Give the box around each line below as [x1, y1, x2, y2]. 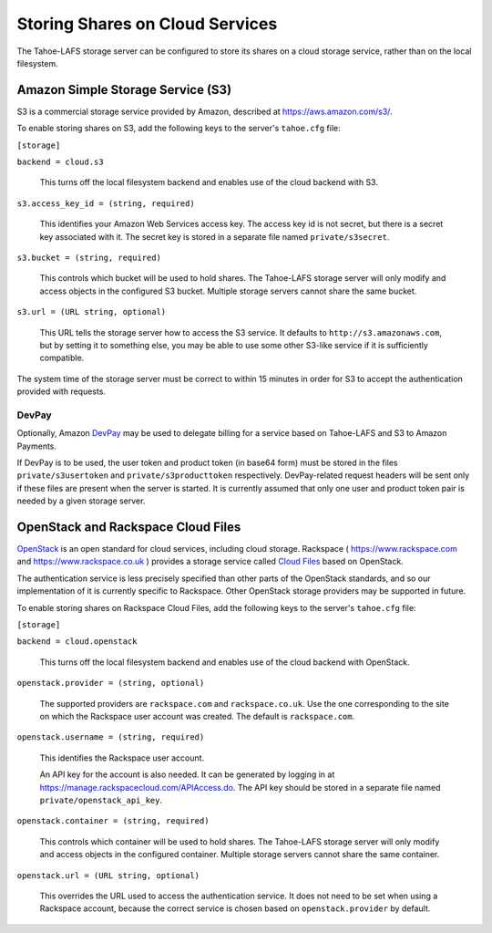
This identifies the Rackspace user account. [39, 752, 205, 763]
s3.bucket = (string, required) [16, 252, 161, 263]
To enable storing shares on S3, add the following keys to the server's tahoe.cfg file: [16, 123, 341, 134]
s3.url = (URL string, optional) [16, 306, 167, 317]
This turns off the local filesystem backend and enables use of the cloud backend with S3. [39, 177, 378, 188]
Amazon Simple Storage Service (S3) [16, 82, 232, 98]
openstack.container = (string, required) [16, 816, 210, 826]
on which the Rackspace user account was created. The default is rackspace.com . [39, 711, 355, 721]
